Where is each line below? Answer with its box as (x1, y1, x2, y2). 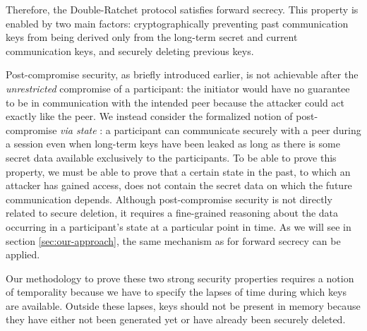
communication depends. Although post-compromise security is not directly (6, 191, 332, 206)
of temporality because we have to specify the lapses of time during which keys (6, 284, 347, 299)
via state (60, 122, 97, 137)
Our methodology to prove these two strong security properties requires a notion (6, 270, 354, 285)
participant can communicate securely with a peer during (114, 122, 361, 137)
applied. (6, 247, 40, 262)
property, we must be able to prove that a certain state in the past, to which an (6, 164, 351, 179)
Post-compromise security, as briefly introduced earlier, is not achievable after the (6, 67, 359, 82)
